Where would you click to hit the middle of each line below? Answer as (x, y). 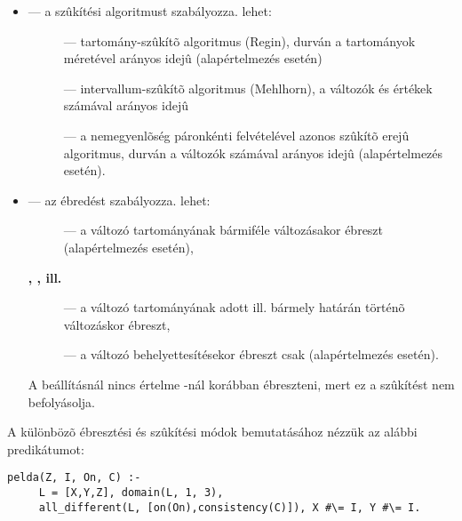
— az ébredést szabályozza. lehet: (119, 200)
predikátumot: (46, 449)
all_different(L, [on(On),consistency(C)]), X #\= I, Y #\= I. (230, 507)
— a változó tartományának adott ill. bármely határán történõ (234, 307)
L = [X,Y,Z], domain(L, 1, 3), (131, 492)
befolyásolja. (61, 401)
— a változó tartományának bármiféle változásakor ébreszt (223, 230)
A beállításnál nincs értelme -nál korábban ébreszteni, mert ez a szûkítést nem (241, 384)
